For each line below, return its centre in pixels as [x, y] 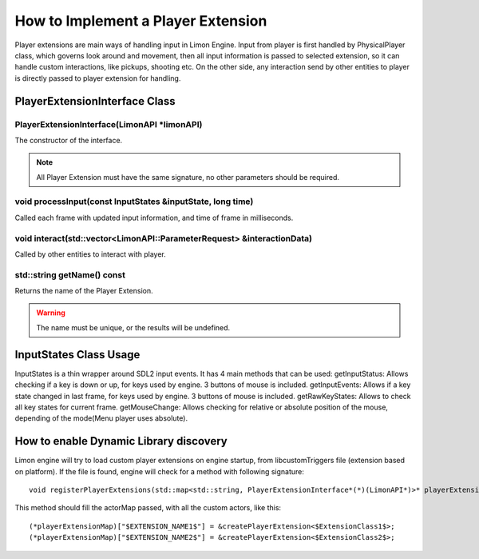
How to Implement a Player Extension [141, 21]
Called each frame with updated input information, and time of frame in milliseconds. [154, 218]
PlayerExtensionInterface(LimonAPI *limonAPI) [109, 124]
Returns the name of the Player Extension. [84, 291]
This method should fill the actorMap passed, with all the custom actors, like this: [148, 508]
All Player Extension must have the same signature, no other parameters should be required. [188, 177]
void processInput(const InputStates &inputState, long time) [134, 202]
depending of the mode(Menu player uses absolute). [101, 418]
